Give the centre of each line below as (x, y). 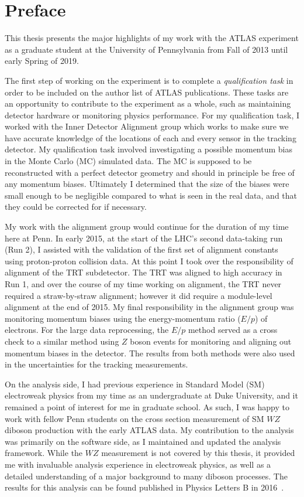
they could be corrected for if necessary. (76, 207)
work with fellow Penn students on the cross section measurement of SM (134, 418)
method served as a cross (233, 330)
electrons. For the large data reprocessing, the (87, 330)
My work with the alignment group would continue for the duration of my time (147, 227)
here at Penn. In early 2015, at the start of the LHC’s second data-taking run (144, 238)
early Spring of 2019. (42, 61)
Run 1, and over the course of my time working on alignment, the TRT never (143, 284)
